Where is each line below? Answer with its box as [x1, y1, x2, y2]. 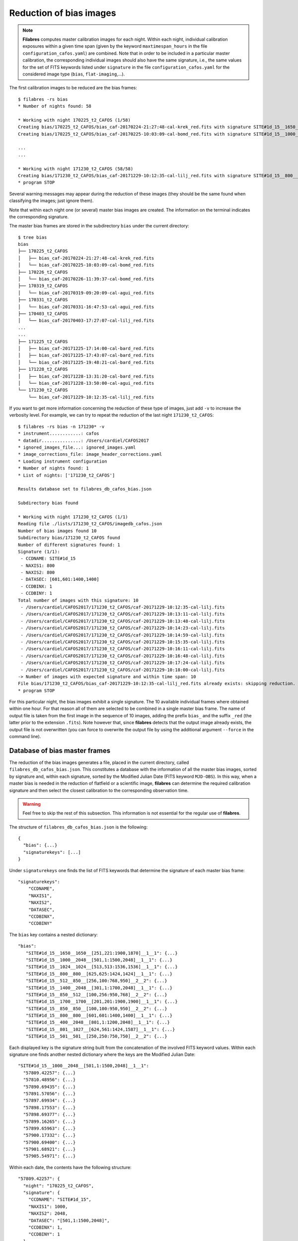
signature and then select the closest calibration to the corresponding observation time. [9, 787, 189, 793]
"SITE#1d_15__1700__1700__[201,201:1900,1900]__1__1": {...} [25, 999, 178, 1005]
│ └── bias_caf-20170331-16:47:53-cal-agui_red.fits [18, 304, 154, 310]
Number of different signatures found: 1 [18, 542, 120, 548]
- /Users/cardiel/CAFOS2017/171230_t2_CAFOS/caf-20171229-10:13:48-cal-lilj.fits [20, 618, 225, 624]
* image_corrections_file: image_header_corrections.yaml [18, 452, 162, 457]
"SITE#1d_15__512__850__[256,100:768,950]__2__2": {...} [25, 978, 167, 984]
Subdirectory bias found [18, 500, 78, 506]
